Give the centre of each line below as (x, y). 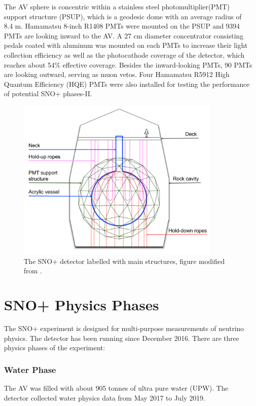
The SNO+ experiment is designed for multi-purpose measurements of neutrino (124, 328)
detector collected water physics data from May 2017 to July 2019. (105, 397)
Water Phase (30, 369)
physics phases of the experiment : (55, 348)
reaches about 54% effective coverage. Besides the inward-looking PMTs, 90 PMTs (128, 64)
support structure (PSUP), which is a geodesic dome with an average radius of (123, 16)
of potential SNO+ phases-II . (48, 93)
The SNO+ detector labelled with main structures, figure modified (124, 261)
